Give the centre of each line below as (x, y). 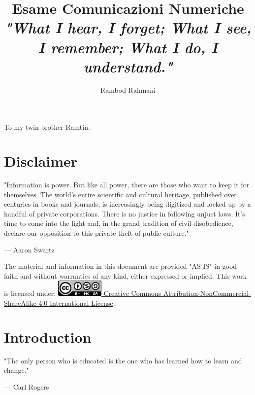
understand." (128, 66)
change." (16, 370)
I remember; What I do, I (128, 47)
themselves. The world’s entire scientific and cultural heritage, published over (120, 194)
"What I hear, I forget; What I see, (128, 28)
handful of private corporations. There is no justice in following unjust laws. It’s (125, 213)
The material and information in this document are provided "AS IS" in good (121, 266)
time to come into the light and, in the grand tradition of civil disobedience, (119, 223)
